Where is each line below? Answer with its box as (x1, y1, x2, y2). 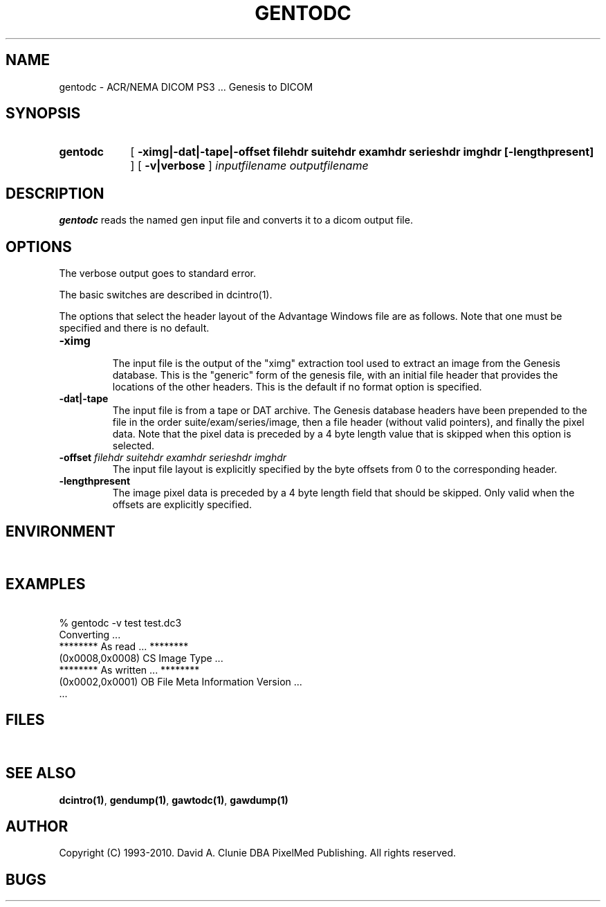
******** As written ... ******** (59, 663, 200, 676)
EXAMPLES (6, 575, 86, 593)
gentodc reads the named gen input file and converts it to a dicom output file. (59, 214, 413, 226)
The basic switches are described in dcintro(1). (59, 289, 273, 301)
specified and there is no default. (59, 322, 210, 334)
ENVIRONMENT (6, 522, 116, 540)
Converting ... (59, 628, 121, 640)
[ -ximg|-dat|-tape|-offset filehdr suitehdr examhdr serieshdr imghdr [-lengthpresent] (130, 145, 594, 159)
